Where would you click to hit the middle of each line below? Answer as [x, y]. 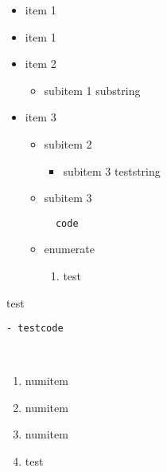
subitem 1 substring [92, 90]
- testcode [35, 329]
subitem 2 [68, 143]
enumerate [70, 249]
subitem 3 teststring [112, 171]
